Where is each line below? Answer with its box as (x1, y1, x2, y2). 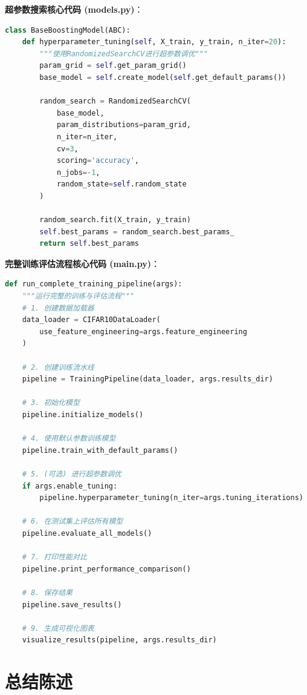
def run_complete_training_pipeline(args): (5, 280, 183, 289)
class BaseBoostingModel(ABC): (5, 25, 131, 35)
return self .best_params (39, 239, 139, 248)
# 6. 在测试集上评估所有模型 (22, 517, 123, 526)
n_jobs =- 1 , (56, 168, 100, 177)
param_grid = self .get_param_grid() (39, 61, 187, 70)
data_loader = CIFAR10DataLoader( (22, 315, 161, 324)
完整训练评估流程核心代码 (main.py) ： (5, 257, 160, 269)
